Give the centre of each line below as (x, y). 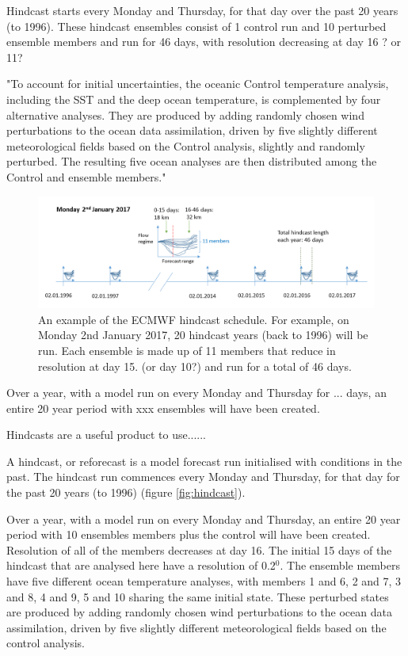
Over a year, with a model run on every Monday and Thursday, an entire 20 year (204, 519)
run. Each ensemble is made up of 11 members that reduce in (187, 350)
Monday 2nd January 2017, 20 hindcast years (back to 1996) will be (203, 335)
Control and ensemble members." (86, 176)
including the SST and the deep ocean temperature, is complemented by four (194, 99)
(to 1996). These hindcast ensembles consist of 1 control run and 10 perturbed (196, 26)
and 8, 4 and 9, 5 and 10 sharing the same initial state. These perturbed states (198, 596)
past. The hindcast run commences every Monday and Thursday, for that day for (203, 477)
